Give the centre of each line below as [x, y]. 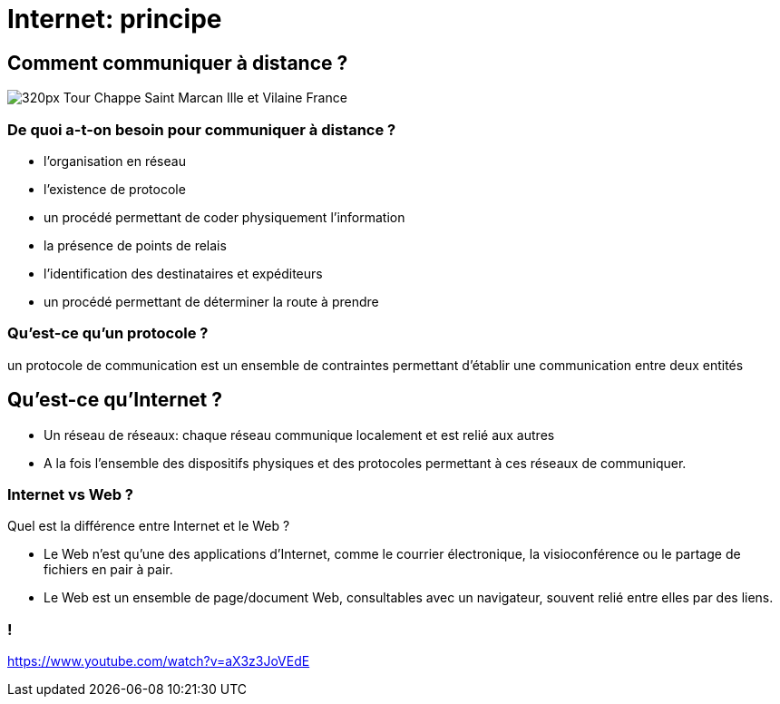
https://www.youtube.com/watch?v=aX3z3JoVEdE [159, 661]
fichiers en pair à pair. [108, 570]
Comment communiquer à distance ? [178, 63]
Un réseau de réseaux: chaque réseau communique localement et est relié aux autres [299, 435]
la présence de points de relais [135, 245]
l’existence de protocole [115, 189]
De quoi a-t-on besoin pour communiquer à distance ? [202, 129]
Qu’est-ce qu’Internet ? [115, 400]
